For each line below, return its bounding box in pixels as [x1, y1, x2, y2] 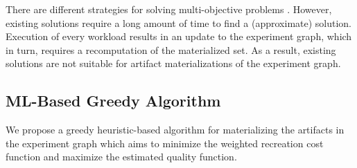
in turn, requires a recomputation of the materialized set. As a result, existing [6, 42, 336, 57]
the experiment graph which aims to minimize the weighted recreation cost [6, 136, 324, 150]
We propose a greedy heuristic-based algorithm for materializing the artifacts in [6, 122, 345, 137]
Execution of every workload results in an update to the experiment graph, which [6, 29, 352, 44]
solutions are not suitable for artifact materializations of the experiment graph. [6, 56, 341, 71]
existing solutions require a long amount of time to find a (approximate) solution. [6, 15, 352, 30]
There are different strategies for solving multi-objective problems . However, [6, 2, 332, 16]
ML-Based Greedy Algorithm [6, 90, 221, 111]
